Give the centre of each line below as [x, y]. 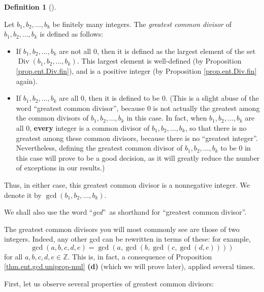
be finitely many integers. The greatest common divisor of [142, 24]
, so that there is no [216, 127]
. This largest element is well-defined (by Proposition [159, 61]
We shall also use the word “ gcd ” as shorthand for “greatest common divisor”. [125, 212]
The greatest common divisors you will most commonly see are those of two [122, 229]
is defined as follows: [72, 34]
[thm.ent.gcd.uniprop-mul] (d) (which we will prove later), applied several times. [130, 266]
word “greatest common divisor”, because [80, 108]
